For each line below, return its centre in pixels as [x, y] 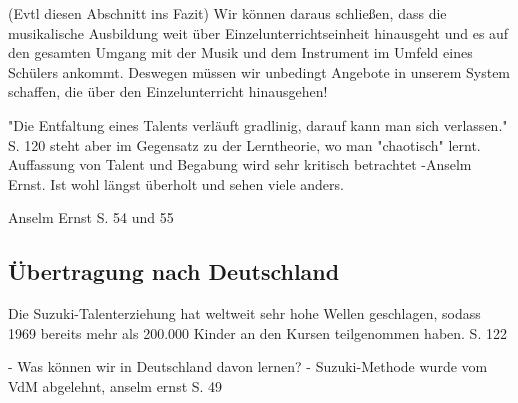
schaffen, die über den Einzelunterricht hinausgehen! [168, 91]
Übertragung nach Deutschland [174, 271]
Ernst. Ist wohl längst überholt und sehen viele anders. [176, 183]
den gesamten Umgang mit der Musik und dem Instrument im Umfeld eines [240, 52]
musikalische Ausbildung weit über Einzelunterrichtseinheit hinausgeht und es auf [258, 32]
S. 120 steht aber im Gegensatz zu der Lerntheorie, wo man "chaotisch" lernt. [244, 144]
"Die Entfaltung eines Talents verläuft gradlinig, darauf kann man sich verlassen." [258, 124]
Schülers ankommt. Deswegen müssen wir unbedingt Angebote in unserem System [259, 71]
